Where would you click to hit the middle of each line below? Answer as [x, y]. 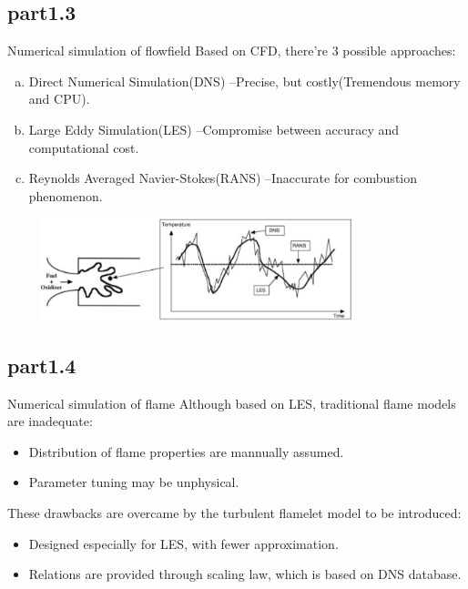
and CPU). [59, 99]
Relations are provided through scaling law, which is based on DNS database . [245, 574]
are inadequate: [50, 421]
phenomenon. [66, 195]
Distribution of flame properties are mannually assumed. [186, 451]
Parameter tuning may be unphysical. [134, 482]
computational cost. [84, 147]
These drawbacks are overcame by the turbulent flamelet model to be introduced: [234, 512]
